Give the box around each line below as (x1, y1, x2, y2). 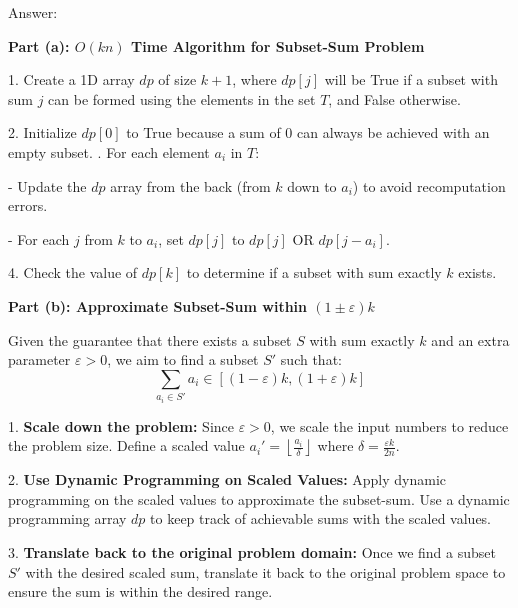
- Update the (8, 175, 87, 196)
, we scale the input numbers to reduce (270, 415, 509, 436)
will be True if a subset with (324, 69, 498, 90)
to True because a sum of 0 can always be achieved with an (126, 122, 490, 143)
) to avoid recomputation (352, 175, 506, 196)
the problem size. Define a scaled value (8, 435, 245, 456)
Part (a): (8, 35, 70, 56)
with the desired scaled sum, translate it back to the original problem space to (25, 561, 506, 582)
